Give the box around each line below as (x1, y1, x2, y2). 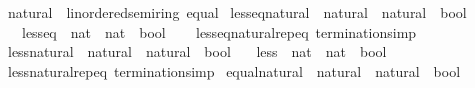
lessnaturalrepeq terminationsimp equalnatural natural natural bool (7, 60, 461, 81)
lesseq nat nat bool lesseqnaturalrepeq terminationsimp (21, 21, 417, 42)
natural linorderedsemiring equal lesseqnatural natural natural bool (7, 2, 467, 22)
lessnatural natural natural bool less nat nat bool (7, 41, 387, 62)
